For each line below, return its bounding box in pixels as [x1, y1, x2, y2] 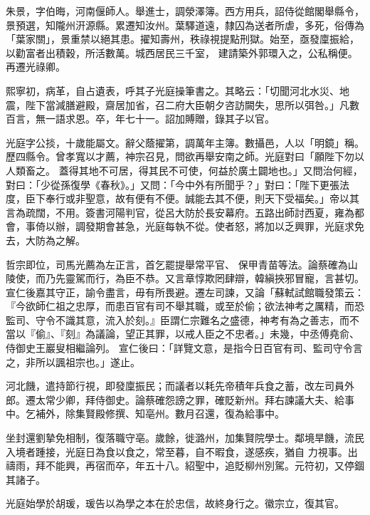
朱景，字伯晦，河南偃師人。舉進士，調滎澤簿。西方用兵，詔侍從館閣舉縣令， [6, 4, 364, 18]
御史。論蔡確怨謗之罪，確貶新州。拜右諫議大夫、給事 [105, 392, 354, 407]
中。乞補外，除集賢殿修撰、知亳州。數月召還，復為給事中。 [6, 406, 285, 421]
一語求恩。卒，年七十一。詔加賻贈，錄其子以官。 [45, 111, 275, 126]
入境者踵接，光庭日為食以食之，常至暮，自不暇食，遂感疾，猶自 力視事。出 [6, 444, 358, 459]
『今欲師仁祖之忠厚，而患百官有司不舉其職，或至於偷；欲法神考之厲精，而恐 [6, 298, 364, 313]
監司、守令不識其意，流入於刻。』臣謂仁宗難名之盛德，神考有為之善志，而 [6, 312, 349, 327]
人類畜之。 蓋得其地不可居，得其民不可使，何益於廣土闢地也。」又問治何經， [6, 162, 363, 177]
